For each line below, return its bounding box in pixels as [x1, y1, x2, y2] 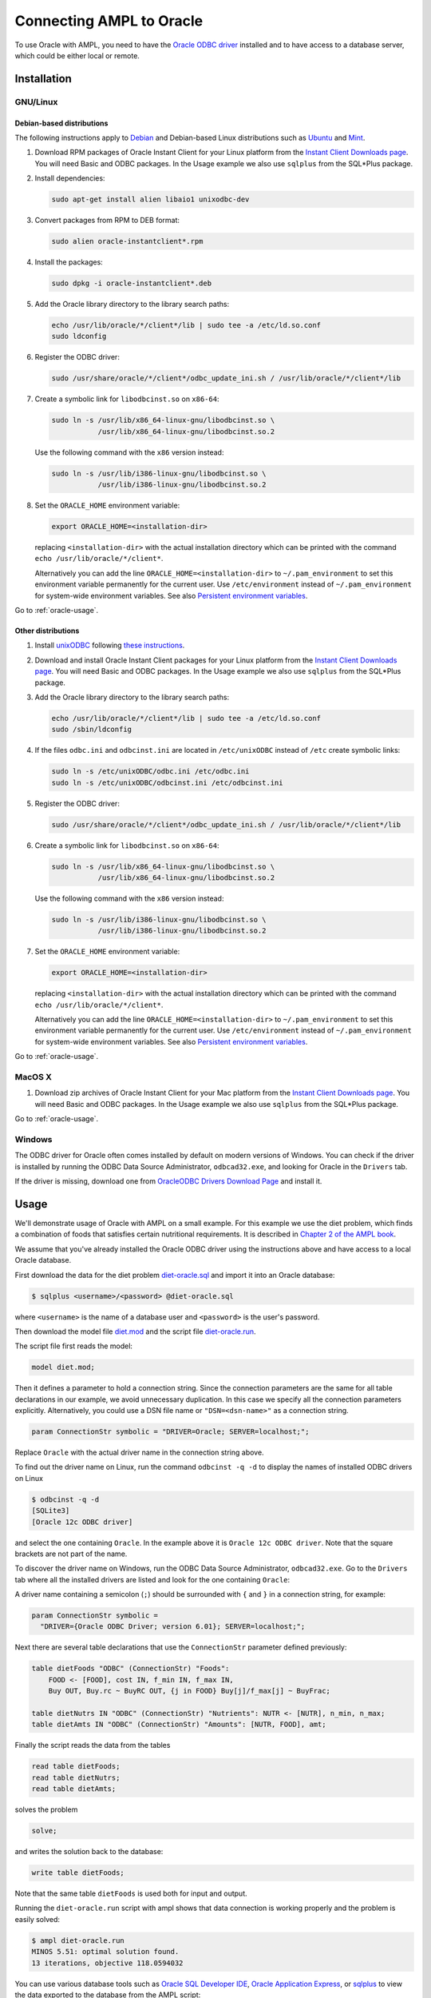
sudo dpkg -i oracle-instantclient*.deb [51, 279, 212, 288]
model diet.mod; [31, 1363, 96, 1372]
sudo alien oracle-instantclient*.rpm [51, 237, 204, 246]
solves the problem [14, 1805, 78, 1814]
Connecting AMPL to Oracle [14, 12, 204, 30]
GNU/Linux [14, 96, 58, 107]
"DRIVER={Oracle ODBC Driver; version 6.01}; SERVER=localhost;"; [40, 1622, 306, 1631]
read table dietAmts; [31, 1785, 117, 1793]
